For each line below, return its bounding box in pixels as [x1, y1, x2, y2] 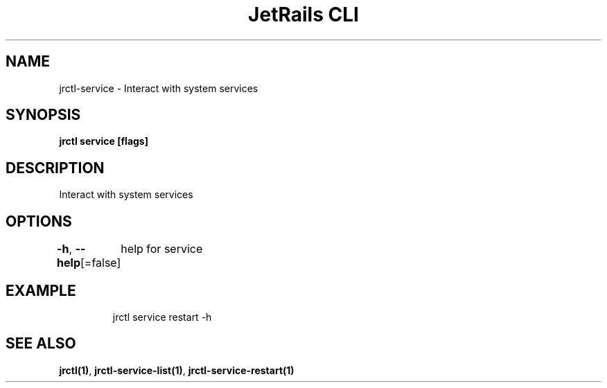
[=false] [80, 256, 121, 270]
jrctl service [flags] [59, 135, 148, 148]
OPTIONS [6, 212, 72, 230]
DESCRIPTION [6, 159, 105, 177]
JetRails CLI [248, 3, 359, 26]
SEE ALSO [6, 335, 76, 353]
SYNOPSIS [6, 106, 81, 124]
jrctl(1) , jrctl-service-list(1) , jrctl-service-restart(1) [59, 364, 294, 376]
